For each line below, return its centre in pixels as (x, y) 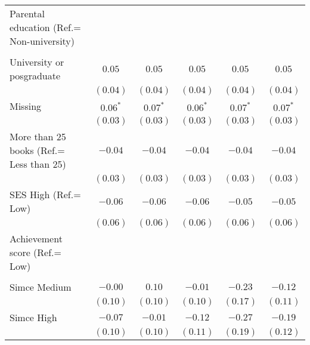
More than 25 (38, 136)
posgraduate (35, 76)
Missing (26, 106)
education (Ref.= (45, 27)
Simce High (33, 317)
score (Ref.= (36, 252)
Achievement (36, 238)
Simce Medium (41, 287)
